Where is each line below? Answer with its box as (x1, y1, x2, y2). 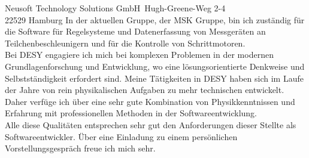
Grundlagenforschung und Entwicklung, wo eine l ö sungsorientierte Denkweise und (5, 60, 305, 72)
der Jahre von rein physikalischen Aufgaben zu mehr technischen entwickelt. (5, 83, 284, 96)
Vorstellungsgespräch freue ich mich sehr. (5, 142, 156, 154)
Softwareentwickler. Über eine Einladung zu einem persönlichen (5, 130, 238, 142)
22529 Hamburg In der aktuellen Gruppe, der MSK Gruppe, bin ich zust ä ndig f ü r (5, 13, 305, 26)
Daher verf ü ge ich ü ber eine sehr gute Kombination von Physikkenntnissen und (5, 95, 295, 107)
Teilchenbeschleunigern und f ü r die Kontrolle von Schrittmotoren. (5, 36, 246, 49)
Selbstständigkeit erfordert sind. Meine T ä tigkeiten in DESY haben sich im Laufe (5, 72, 304, 84)
